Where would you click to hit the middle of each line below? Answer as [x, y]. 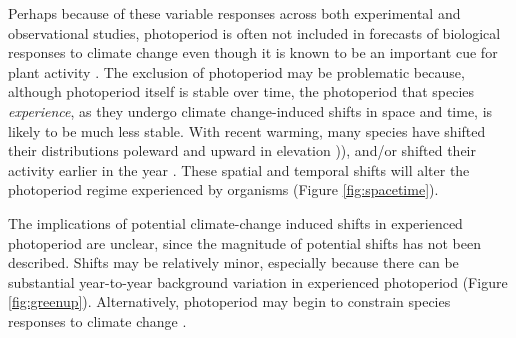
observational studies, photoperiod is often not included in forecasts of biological [254, 32]
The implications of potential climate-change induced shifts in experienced [235, 222]
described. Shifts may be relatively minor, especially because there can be [233, 262]
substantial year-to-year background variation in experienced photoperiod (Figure [258, 281]
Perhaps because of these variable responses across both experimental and [234, 13]
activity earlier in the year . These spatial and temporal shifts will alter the [239, 169]
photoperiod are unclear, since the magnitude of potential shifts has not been [244, 242]
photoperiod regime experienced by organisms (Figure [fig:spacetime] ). [223, 189]
